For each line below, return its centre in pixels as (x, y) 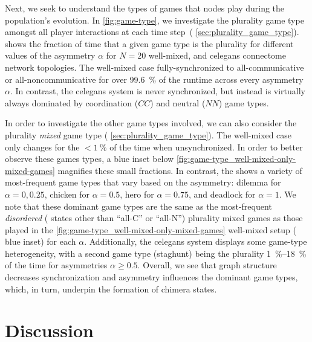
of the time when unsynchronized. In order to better (206, 147)
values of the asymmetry (50, 55)
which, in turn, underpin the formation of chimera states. (111, 289)
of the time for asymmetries (56, 265)
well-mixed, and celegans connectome (217, 55)
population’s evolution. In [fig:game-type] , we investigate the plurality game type (154, 20)
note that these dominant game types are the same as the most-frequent (138, 206)
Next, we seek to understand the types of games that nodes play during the (145, 8)
